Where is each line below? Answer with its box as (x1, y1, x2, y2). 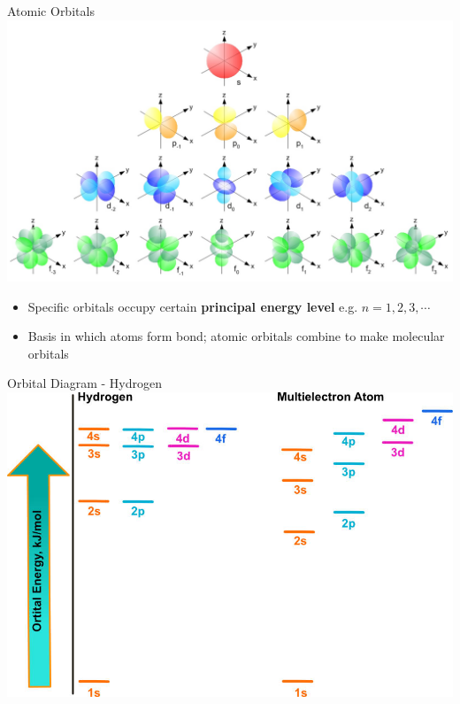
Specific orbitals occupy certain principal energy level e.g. (27, 297, 358, 315)
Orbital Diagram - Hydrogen (7, 374, 162, 392)
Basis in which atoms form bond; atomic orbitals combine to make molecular (27, 327, 445, 345)
